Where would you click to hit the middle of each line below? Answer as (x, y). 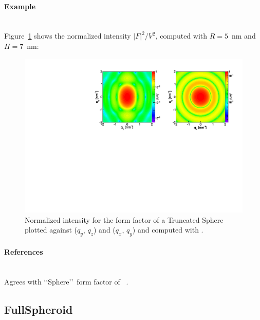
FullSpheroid (39, 309)
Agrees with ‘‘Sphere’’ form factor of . (66, 281)
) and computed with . (168, 230)
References (24, 251)
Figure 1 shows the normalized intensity (68, 36)
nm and (244, 36)
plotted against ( (51, 230)
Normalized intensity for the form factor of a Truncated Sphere (124, 219)
